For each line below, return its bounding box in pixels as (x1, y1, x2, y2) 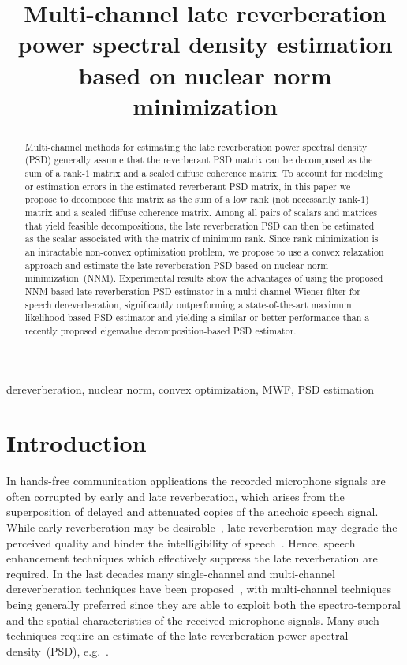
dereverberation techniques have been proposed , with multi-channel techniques (6, 581, 392, 597)
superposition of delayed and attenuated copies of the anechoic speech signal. (6, 503, 379, 520)
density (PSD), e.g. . (6, 642, 110, 659)
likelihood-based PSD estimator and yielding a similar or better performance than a (24, 311, 370, 324)
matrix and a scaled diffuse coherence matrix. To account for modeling (92, 166, 383, 180)
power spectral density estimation (17, 28, 393, 60)
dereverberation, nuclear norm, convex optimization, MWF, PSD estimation (6, 380, 375, 397)
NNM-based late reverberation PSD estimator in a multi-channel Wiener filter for (24, 284, 360, 297)
